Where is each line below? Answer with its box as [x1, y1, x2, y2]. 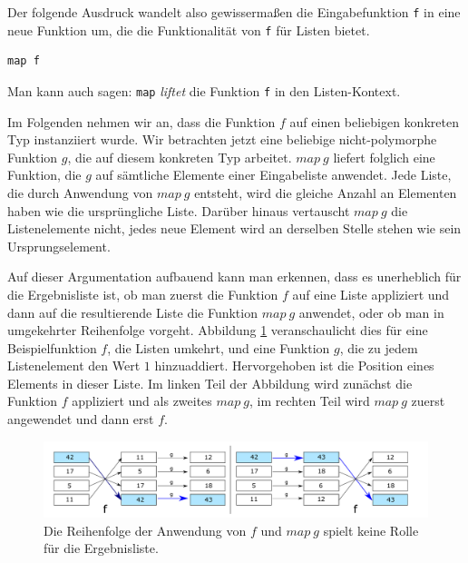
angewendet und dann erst [7, 410, 154, 429]
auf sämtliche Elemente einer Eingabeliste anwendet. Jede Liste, [95, 165, 452, 184]
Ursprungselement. [7, 236, 111, 255]
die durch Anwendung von [7, 183, 153, 202]
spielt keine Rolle [323, 520, 419, 539]
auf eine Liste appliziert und [292, 284, 450, 303]
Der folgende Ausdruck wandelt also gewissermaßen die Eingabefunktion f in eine [7, 3, 461, 21]
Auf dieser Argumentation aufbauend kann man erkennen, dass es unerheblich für [7, 267, 462, 286]
